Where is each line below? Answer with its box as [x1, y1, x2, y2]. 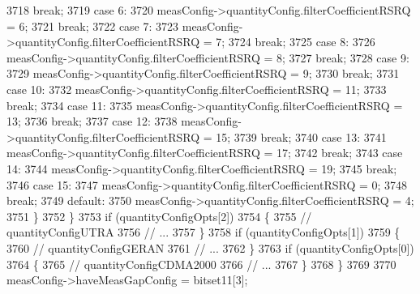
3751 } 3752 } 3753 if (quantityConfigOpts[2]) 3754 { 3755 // [6, 207, 312, 224]
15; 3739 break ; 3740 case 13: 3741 [216, 128, 387, 145]
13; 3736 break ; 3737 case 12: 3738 [6, 113, 178, 130]
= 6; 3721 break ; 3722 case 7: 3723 [6, 17, 179, 34]
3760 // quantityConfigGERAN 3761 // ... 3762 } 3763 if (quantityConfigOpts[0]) [6, 239, 414, 256]
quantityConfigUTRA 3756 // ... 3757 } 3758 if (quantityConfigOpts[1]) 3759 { [6, 224, 401, 241]
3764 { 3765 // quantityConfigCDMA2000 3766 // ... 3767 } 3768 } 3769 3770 [6, 255, 396, 272]
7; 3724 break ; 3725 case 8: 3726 [216, 33, 375, 50]
